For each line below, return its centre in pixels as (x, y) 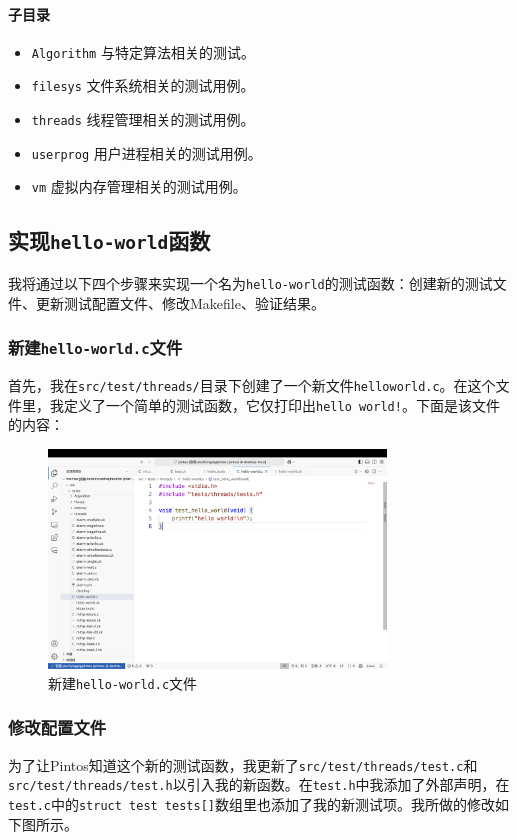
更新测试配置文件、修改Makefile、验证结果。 (180, 302)
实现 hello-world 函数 (109, 240)
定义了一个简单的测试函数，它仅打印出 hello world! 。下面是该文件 (281, 404)
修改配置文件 (57, 727)
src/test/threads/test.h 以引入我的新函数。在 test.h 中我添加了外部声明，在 (259, 784)
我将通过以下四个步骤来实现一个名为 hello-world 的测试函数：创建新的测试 (250, 282)
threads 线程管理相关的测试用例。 (143, 119)
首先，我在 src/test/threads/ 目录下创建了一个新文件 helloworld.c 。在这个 (252, 384)
